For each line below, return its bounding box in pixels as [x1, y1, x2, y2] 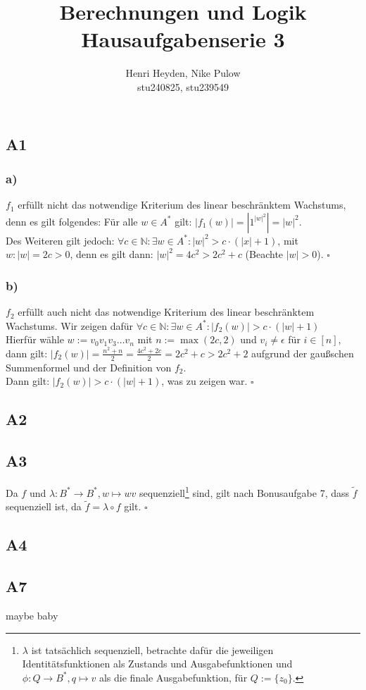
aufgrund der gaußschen [251, 345, 354, 360]
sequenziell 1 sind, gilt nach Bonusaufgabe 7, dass [139, 483, 349, 500]
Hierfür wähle [6, 332, 64, 347]
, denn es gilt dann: [70, 247, 153, 261]
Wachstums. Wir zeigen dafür [6, 318, 134, 333]
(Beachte [245, 247, 284, 261]
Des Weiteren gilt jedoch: [6, 233, 115, 247]
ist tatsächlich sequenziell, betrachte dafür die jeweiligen [31, 642, 274, 657]
